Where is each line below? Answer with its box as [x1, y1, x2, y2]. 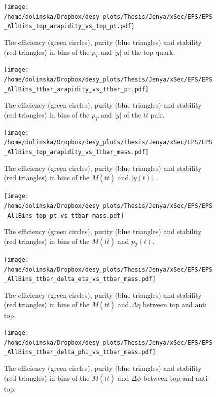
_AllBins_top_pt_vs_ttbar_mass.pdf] [4, 212, 124, 219]
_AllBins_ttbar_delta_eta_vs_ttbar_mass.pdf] [4, 276, 156, 283]
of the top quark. [123, 46, 175, 57]
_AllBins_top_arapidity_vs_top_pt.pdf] [4, 23, 135, 30]
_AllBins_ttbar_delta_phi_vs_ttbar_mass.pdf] [4, 349, 156, 356]
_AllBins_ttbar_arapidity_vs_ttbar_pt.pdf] [4, 85, 149, 93]
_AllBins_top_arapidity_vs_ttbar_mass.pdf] [4, 149, 149, 156]
